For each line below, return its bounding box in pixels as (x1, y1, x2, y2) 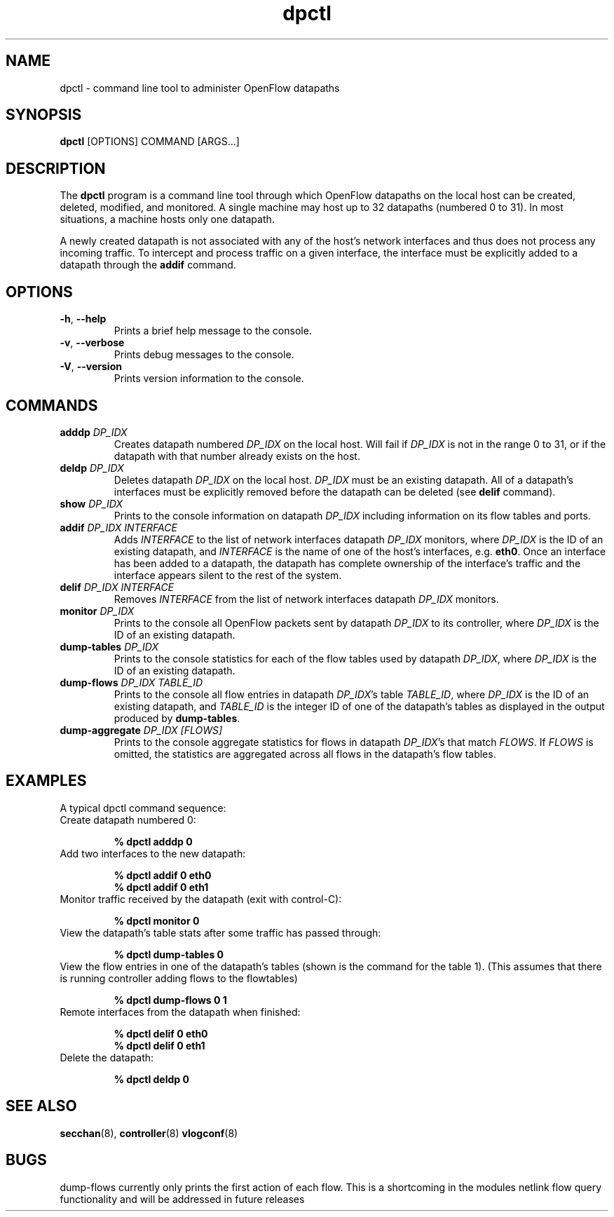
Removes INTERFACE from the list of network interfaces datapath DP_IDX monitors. (114, 592, 499, 605)
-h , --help (60, 313, 107, 325)
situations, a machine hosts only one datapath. (60, 213, 275, 226)
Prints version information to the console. (114, 372, 304, 385)
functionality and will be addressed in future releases (60, 1192, 305, 1205)
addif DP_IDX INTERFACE (60, 521, 177, 533)
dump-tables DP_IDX (60, 640, 158, 653)
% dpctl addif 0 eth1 (114, 881, 209, 893)
